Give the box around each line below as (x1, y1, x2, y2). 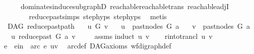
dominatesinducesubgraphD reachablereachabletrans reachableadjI (20, 1, 229, 11)
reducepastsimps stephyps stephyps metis (28, 11, 167, 21)
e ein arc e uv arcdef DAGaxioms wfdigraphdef (4, 40, 172, 51)
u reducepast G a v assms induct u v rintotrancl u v (11, 30, 213, 41)
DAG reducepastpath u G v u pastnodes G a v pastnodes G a (7, 21, 250, 31)
